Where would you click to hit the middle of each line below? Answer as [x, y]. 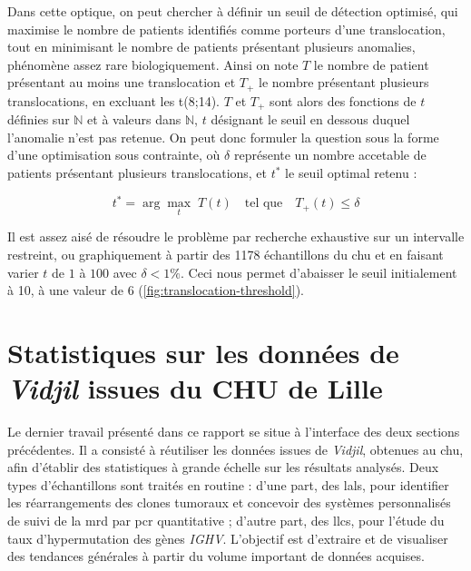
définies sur [39, 119]
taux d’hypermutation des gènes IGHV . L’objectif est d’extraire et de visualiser [228, 538]
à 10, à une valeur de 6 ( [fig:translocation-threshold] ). [156, 290]
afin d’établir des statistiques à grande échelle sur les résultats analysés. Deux [223, 467]
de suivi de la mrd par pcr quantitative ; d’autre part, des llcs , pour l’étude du [226, 521]
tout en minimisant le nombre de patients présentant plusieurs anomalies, [211, 47]
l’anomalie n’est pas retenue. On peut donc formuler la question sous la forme [223, 137]
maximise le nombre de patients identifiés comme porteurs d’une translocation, [226, 29]
